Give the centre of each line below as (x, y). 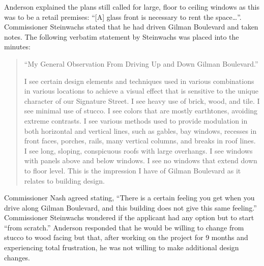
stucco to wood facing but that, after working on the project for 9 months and (126, 237)
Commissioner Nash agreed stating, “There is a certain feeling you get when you (129, 198)
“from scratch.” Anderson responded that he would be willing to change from (124, 227)
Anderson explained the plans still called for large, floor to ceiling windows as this (132, 7)
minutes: (17, 47)
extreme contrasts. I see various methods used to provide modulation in (136, 120)
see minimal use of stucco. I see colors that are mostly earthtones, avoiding (141, 111)
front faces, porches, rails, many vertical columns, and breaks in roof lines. (140, 141)
